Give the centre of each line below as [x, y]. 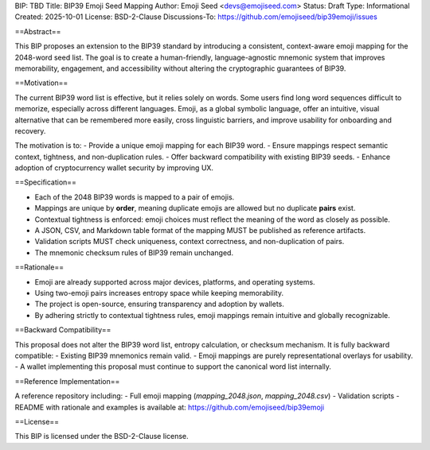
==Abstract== [38, 31]
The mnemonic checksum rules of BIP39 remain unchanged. [134, 252]
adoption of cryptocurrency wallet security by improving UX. [114, 168]
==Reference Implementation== [67, 381]
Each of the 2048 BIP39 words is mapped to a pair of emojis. [135, 197]
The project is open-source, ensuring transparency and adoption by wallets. [159, 304]
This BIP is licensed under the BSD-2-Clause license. [102, 436]
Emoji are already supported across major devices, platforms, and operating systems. [175, 281]
